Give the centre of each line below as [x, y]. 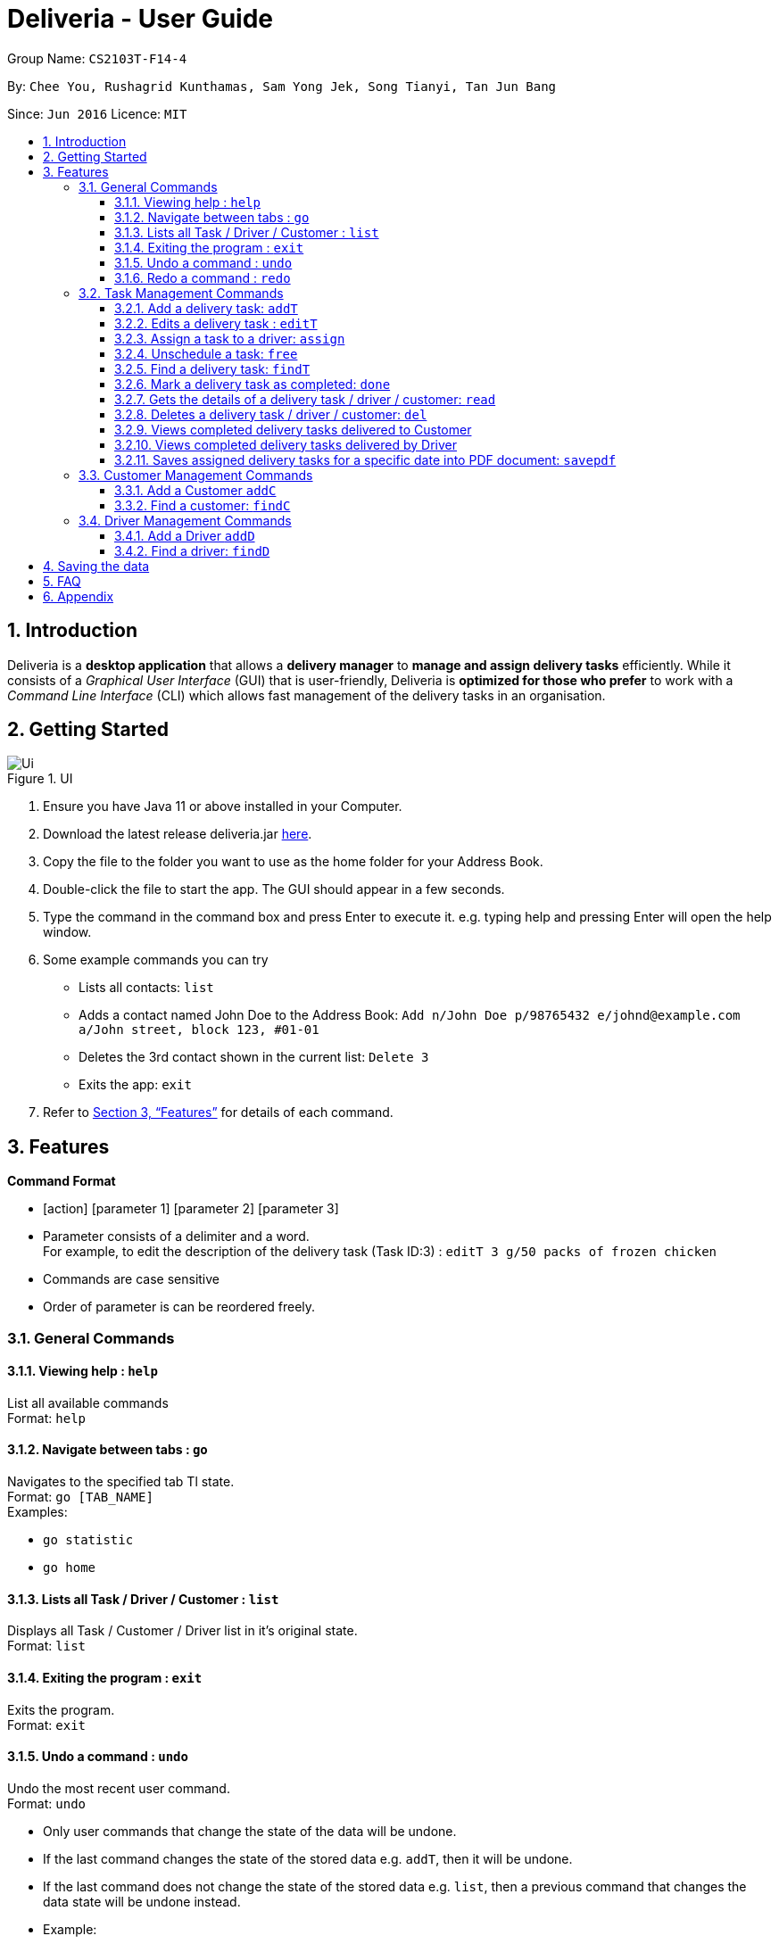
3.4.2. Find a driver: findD [192, 550]
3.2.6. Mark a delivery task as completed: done [253, 384]
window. [67, 932]
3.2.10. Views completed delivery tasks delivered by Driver [286, 444]
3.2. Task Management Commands [181, 293]
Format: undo [46, 1803]
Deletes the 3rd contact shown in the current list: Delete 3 [254, 1057]
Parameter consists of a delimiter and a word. [176, 1237]
